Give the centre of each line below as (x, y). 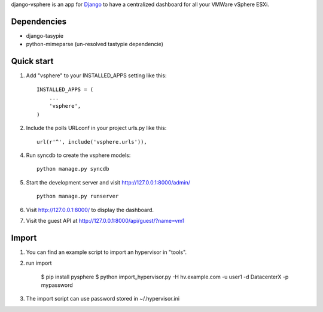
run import (39, 263)
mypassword (57, 285)
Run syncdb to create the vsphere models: (78, 155)
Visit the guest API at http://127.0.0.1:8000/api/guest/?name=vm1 (105, 220)
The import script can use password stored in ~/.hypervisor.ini (103, 299)
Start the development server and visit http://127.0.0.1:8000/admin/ (108, 182)
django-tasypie (45, 35)
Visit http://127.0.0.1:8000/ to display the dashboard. (90, 210)
